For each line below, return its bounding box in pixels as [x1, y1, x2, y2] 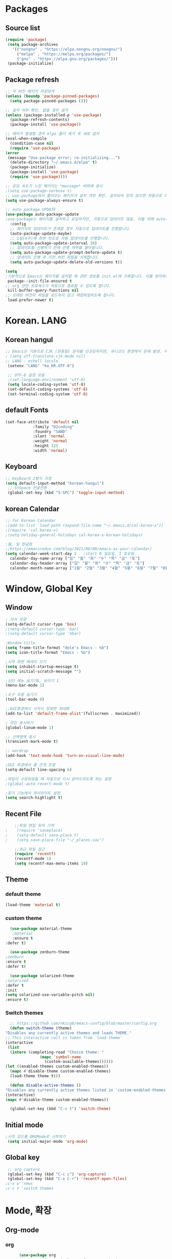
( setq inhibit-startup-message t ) [5, 664, 79, 669]
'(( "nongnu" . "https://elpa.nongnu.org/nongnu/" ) [12, 47, 123, 52]
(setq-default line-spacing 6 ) [5, 767, 72, 772]
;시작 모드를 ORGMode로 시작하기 [5, 1134, 66, 1139]
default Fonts [5, 406, 49, 415]
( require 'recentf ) [14, 851, 56, 857]
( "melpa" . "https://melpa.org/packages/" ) [16, 51, 111, 57]
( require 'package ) [5, 37, 47, 42]
